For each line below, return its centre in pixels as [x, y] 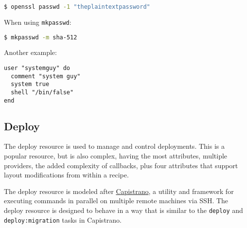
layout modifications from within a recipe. [66, 175]
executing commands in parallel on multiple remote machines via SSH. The [116, 201]
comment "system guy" [46, 76]
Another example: [30, 52]
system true [30, 84]
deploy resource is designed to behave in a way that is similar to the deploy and [123, 210]
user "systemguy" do [37, 68]
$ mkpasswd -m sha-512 [41, 37]
